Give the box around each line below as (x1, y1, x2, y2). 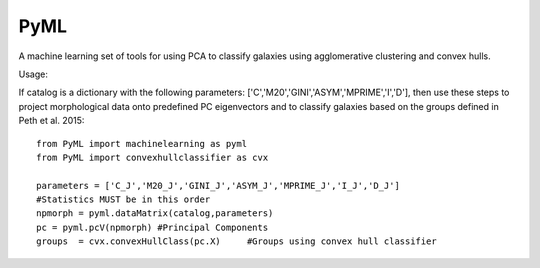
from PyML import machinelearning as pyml (36, 138, 248, 149)
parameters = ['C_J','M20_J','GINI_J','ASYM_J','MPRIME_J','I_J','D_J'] (36, 180, 400, 191)
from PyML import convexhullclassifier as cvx (36, 151, 269, 163)
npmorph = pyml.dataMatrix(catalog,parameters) (36, 208, 274, 219)
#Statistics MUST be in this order (36, 194, 211, 205)
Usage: (18, 68, 49, 80)
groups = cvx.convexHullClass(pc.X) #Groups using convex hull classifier (36, 236, 437, 247)
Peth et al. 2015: (18, 115, 85, 127)
